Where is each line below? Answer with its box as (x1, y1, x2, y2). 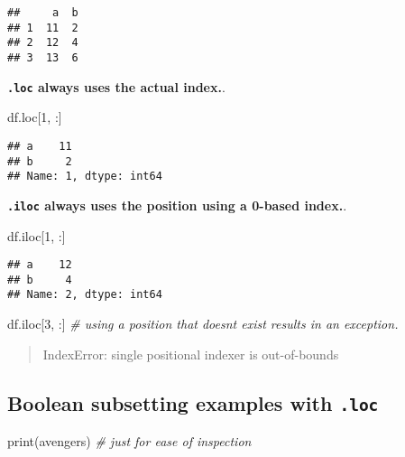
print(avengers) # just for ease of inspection (7, 432, 252, 451)
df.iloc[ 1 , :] (7, 226, 66, 245)
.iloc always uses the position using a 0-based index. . (7, 195, 347, 214)
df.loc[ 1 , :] (7, 107, 62, 126)
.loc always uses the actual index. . (7, 77, 226, 96)
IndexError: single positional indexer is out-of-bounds (42, 344, 339, 363)
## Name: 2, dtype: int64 (7, 288, 162, 302)
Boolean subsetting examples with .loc (7, 388, 379, 416)
